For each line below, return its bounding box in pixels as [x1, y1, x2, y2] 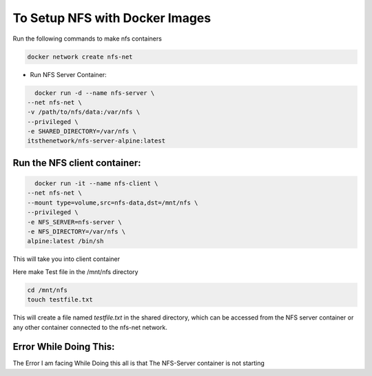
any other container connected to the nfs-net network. [12, 323, 168, 331]
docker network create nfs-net [27, 52, 134, 61]
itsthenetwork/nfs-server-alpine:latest [27, 137, 165, 145]
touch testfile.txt [27, 296, 93, 304]
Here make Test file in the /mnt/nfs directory [12, 267, 138, 275]
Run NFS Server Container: [30, 70, 107, 79]
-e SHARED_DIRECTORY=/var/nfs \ [27, 127, 137, 136]
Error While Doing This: [12, 341, 115, 353]
